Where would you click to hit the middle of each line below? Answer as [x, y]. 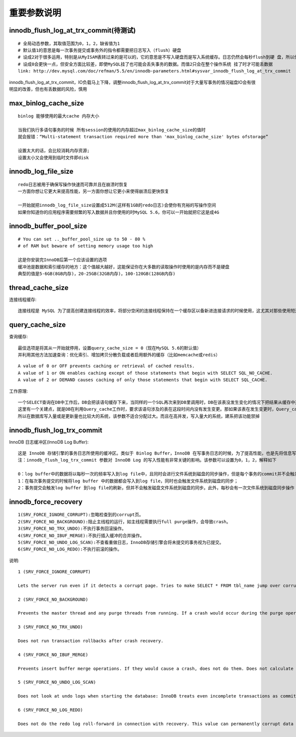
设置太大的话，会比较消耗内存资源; [54, 151]
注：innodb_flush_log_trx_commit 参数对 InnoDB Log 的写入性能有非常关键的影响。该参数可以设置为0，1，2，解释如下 [147, 460]
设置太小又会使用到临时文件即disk [53, 157]
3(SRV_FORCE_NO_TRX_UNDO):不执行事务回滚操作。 [72, 529]
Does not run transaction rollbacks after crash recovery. [91, 641]
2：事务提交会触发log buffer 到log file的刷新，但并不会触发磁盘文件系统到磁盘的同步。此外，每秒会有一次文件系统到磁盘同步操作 [156, 488]
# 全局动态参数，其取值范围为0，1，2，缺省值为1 [69, 43]
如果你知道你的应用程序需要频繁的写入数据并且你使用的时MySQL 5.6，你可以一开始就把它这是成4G [119, 212]
